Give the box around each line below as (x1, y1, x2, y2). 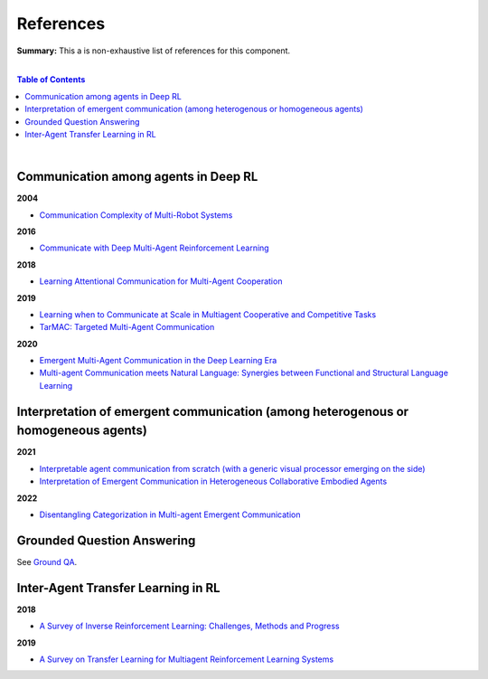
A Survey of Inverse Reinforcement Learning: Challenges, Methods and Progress (39, 620, 340, 632)
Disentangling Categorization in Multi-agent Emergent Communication (39, 509, 301, 520)
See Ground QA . (16, 556, 78, 567)
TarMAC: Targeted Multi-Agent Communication (39, 322, 215, 333)
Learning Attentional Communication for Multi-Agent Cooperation (39, 276, 283, 287)
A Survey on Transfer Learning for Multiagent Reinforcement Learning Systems (39, 654, 334, 665)
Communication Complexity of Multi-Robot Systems (39, 209, 233, 221)
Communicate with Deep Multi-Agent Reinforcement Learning (39, 242, 270, 253)
